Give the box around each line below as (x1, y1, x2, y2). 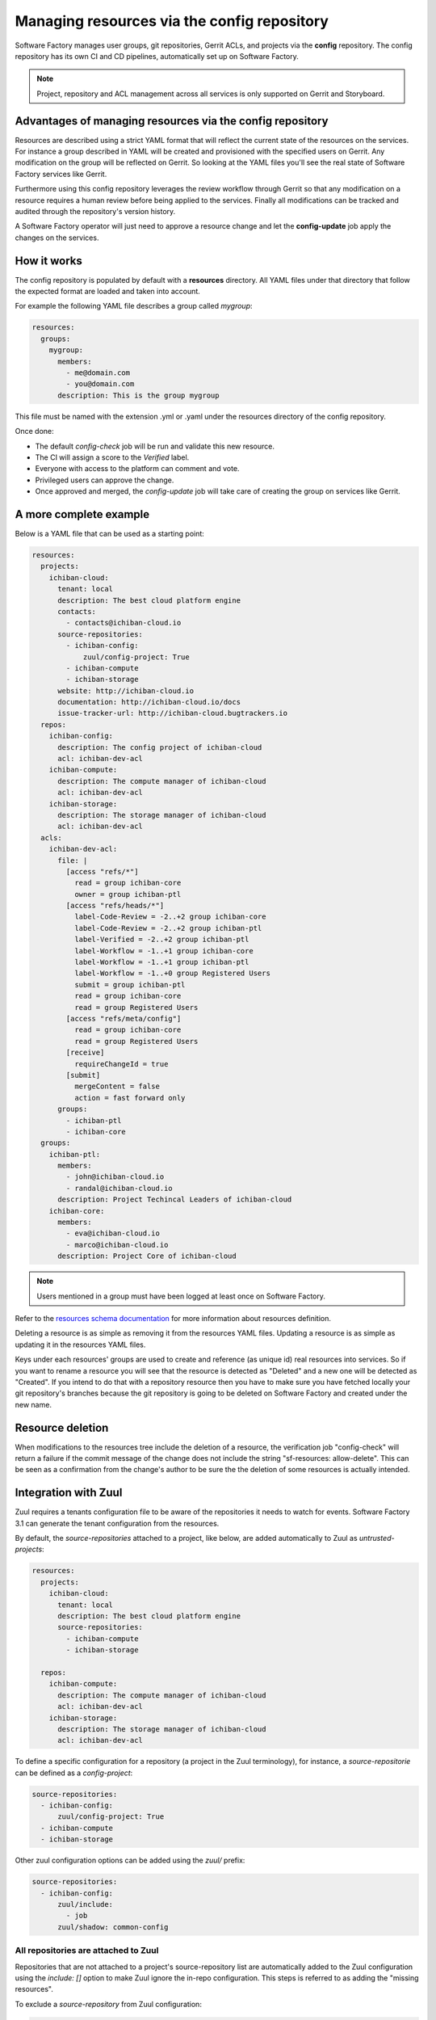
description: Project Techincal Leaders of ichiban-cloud (57, 1195, 292, 1204)
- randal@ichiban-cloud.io (65, 1184, 173, 1193)
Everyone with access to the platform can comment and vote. (35, 464, 240, 473)
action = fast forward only (73, 1093, 186, 1102)
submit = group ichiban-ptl (73, 980, 186, 989)
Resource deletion (15, 1420, 109, 1434)
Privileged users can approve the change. (35, 475, 174, 485)
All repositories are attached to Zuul (15, 1945, 159, 1956)
